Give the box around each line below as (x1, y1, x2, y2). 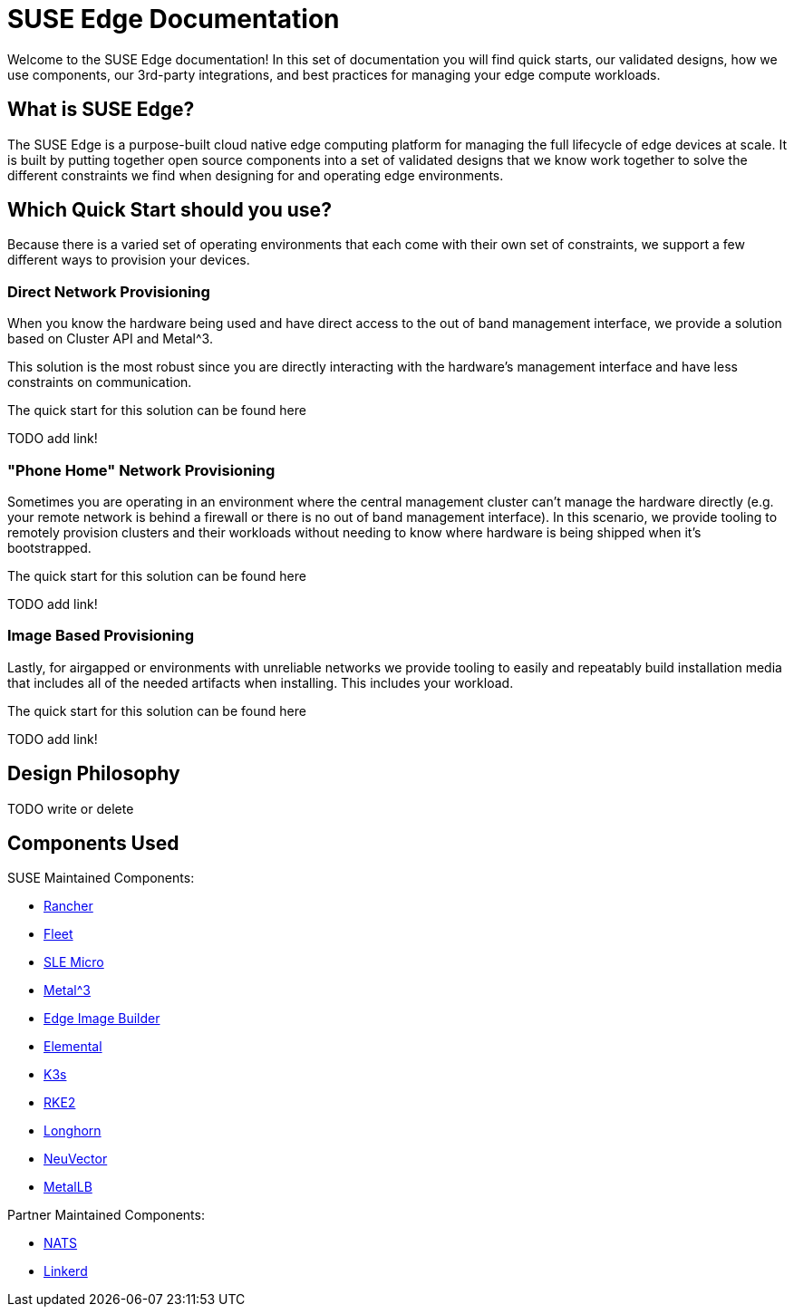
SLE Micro (44, 954, 104, 971)
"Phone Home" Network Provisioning (7, 460, 276, 479)
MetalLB (44, 1179, 92, 1195)
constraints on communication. (7, 374, 192, 391)
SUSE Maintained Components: (7, 870, 195, 886)
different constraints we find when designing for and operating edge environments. (7, 167, 504, 183)
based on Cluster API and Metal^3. (7, 331, 213, 347)
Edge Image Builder (44, 1010, 160, 1027)
